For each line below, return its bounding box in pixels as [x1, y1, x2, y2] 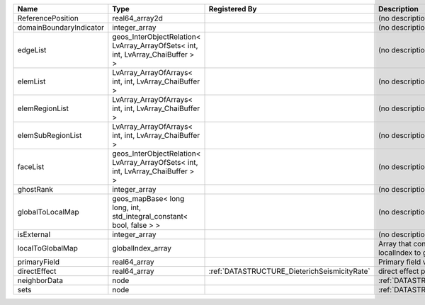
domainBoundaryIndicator [17, 23, 104, 32]
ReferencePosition [17, 13, 79, 23]
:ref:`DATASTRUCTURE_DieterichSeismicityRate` [208, 266, 371, 276]
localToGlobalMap [17, 243, 78, 253]
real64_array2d [112, 13, 163, 23]
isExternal [17, 230, 51, 239]
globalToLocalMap [17, 207, 79, 217]
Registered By [208, 4, 257, 13]
